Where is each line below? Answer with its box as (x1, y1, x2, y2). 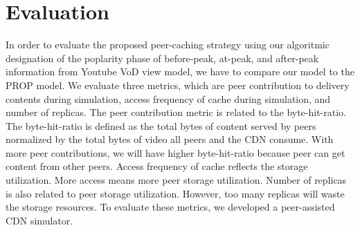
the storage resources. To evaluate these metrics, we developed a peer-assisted (6, 200, 335, 214)
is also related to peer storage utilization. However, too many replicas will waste (6, 186, 345, 200)
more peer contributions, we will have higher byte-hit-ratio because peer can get (6, 145, 345, 160)
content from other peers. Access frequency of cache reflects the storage (6, 159, 308, 173)
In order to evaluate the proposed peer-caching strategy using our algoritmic (6, 37, 330, 52)
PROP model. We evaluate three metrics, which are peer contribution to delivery (6, 77, 350, 92)
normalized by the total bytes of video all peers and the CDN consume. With (6, 132, 334, 146)
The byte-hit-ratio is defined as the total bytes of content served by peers (6, 118, 316, 133)
